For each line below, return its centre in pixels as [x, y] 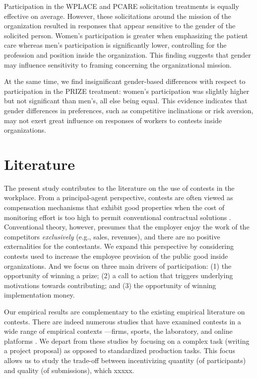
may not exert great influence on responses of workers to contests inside [113, 120]
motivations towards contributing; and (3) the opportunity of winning [110, 285]
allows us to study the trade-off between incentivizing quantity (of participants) [125, 360]
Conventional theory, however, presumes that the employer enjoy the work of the [127, 227]
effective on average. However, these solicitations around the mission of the [118, 16]
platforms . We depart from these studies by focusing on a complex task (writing [127, 341]
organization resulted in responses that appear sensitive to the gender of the [120, 26]
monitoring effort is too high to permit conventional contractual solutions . [118, 217]
